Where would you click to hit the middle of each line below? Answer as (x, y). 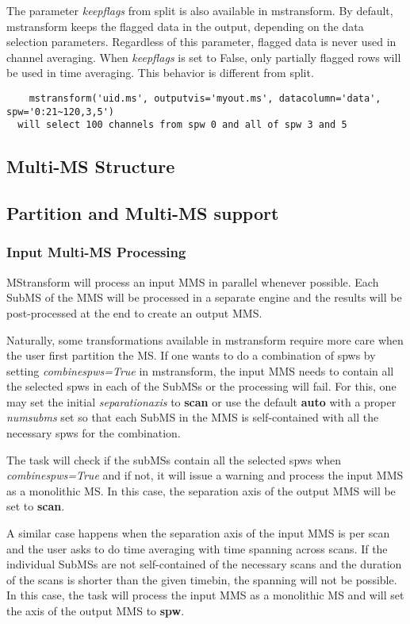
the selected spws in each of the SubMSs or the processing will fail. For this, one (201, 386)
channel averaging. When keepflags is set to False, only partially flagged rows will (204, 57)
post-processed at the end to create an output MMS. (134, 312)
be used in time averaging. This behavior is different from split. (160, 73)
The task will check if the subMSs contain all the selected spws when (174, 459)
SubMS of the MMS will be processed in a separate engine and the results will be (204, 297)
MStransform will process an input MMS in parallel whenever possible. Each (193, 281)
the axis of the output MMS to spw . (96, 611)
